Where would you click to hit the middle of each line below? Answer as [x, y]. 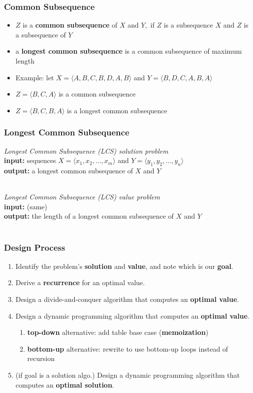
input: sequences [30, 160]
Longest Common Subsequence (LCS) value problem [82, 197]
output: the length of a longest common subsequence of [89, 216]
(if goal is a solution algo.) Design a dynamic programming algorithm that [127, 375]
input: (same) [26, 206]
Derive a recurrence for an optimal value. [80, 282]
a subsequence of [41, 34]
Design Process [35, 247]
